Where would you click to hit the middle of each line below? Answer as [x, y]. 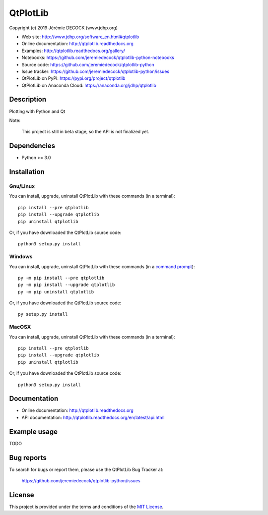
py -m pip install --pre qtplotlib [61, 278]
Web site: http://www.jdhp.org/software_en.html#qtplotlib [80, 37]
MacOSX [20, 327]
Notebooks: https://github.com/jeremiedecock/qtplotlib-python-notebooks [98, 57]
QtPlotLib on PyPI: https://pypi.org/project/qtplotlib [73, 78]
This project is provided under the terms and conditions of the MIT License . [86, 507]
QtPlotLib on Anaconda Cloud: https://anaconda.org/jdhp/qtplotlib [89, 85]
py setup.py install [43, 314]
